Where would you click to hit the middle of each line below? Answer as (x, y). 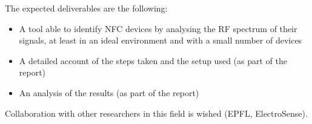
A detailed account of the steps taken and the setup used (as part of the (153, 60)
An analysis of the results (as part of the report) (109, 92)
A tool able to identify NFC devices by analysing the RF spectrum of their (158, 28)
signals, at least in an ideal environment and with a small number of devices (161, 40)
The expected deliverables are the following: (86, 8)
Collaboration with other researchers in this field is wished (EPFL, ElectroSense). (156, 113)
